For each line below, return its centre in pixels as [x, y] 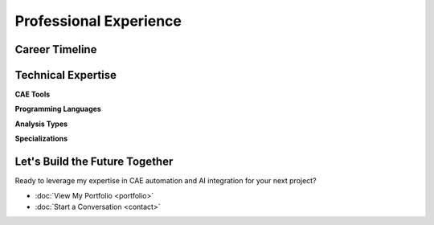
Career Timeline [56, 49]
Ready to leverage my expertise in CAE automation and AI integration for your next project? [166, 181]
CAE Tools [33, 94]
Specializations [41, 139]
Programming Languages [58, 109]
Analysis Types [41, 124]
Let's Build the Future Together [94, 162]
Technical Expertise [66, 75]
